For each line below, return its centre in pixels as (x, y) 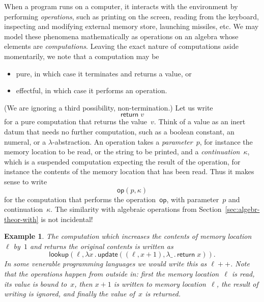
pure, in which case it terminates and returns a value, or (104, 73)
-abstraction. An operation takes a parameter (122, 141)
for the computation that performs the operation (80, 199)
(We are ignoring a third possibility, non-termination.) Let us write (109, 107)
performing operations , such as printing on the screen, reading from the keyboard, (131, 16)
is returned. (163, 294)
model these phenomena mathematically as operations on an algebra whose (121, 36)
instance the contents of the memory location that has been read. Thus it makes (129, 171)
